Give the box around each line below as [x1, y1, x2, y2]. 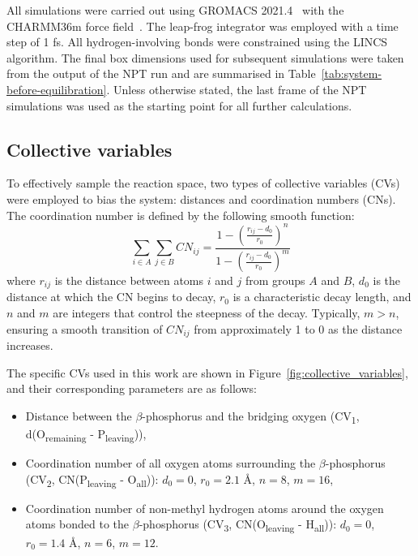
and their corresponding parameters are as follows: [6, 380, 257, 397]
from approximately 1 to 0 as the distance [194, 320, 403, 337]
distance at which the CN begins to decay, [6, 288, 216, 305]
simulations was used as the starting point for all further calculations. [6, 97, 352, 114]
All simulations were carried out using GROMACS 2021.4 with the [6, 2, 344, 18]
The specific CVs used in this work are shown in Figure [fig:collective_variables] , [6, 364, 408, 381]
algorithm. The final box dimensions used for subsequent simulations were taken [6, 49, 404, 66]
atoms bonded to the [25, 515, 130, 532]
